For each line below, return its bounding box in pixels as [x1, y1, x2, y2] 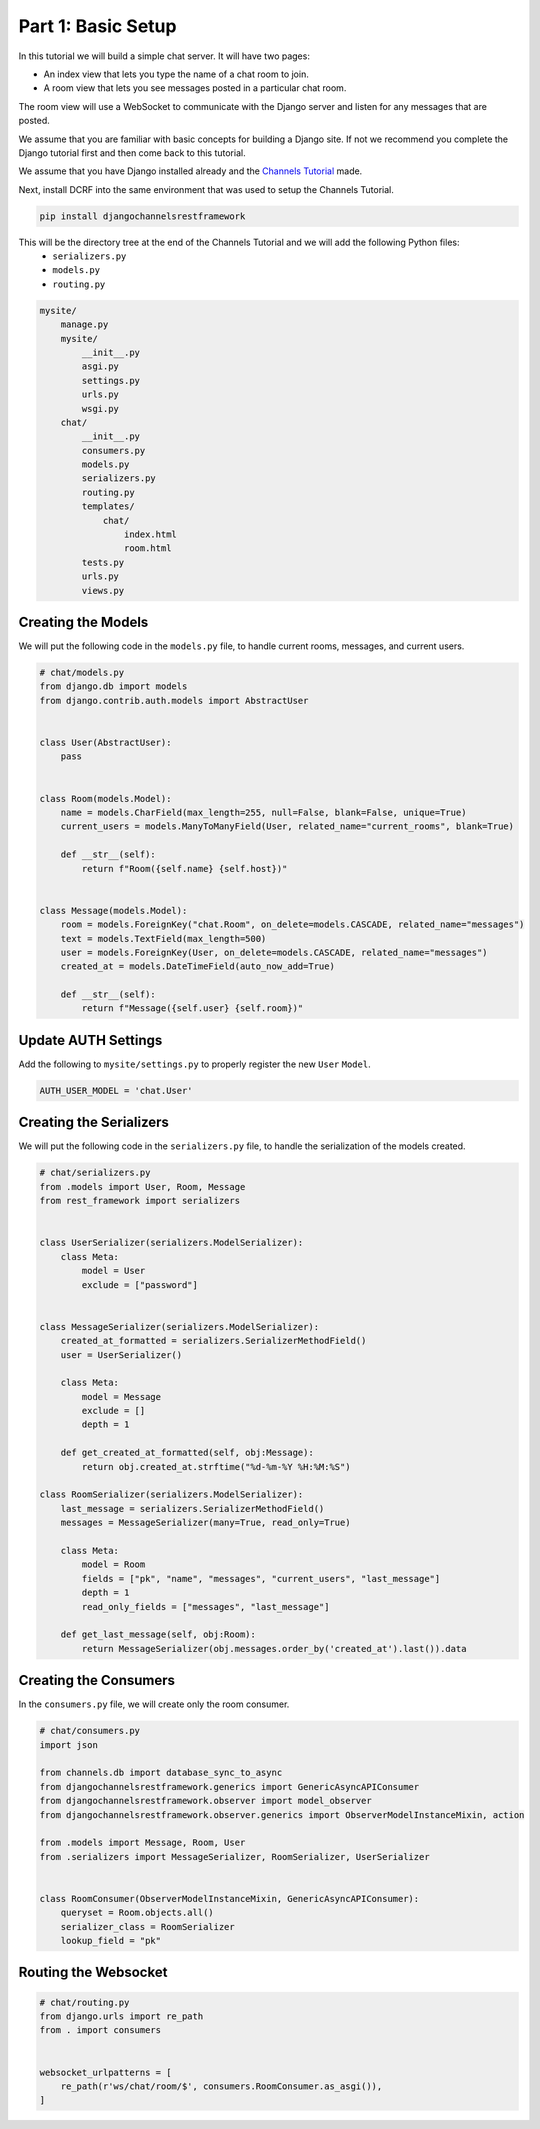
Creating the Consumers [18, 1672, 175, 1689]
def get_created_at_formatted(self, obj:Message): [60, 1447, 314, 1459]
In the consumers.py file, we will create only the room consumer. [18, 1698, 290, 1710]
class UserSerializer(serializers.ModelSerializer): [39, 1237, 304, 1249]
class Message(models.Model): [39, 905, 188, 916]
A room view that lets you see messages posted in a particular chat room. [43, 82, 347, 94]
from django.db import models [39, 681, 188, 692]
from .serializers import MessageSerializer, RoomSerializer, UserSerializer [39, 1851, 430, 1862]
